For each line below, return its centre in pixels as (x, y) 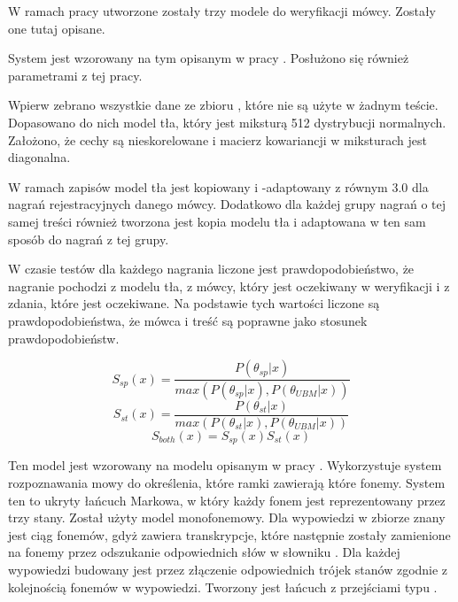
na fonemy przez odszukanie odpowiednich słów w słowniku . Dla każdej (204, 552)
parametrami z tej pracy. (75, 75)
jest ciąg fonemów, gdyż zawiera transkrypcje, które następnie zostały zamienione (229, 534)
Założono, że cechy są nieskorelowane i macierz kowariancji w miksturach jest (217, 139)
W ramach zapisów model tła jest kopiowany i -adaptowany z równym (198, 186)
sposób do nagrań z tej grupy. (89, 239)
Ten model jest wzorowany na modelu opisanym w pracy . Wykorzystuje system (225, 465)
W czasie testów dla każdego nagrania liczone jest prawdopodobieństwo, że (211, 269)
